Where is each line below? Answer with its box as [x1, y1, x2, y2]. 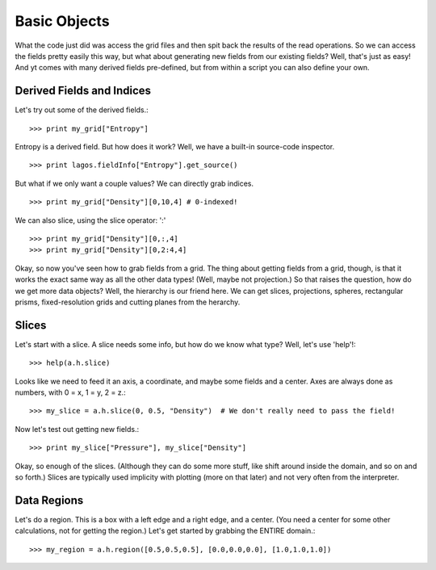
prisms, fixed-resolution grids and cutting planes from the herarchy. [15, 297, 241, 307]
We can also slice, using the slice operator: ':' [15, 215, 166, 225]
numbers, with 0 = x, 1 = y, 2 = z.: [15, 388, 126, 397]
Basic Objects [15, 12, 110, 30]
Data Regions [15, 493, 84, 507]
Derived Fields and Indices [15, 84, 152, 98]
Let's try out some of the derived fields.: [15, 105, 149, 115]
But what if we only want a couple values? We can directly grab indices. [15, 178, 254, 188]
